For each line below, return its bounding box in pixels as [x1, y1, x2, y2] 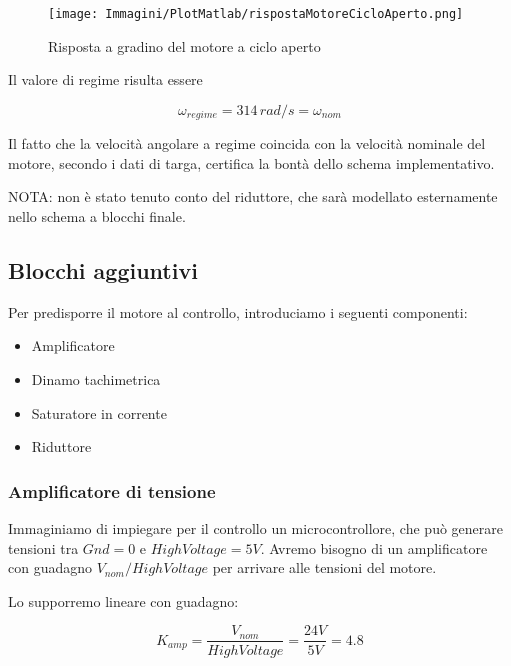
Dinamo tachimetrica [31, 369, 161, 390]
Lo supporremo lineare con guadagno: [8, 590, 239, 611]
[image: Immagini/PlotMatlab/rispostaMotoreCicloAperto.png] [48, 7, 464, 21]
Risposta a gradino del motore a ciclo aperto [48, 35, 321, 56]
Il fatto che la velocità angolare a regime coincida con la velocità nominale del [8, 133, 486, 154]
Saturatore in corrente [31, 402, 167, 423]
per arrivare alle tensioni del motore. [212, 557, 437, 578]
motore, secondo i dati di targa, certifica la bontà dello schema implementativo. [8, 152, 495, 173]
